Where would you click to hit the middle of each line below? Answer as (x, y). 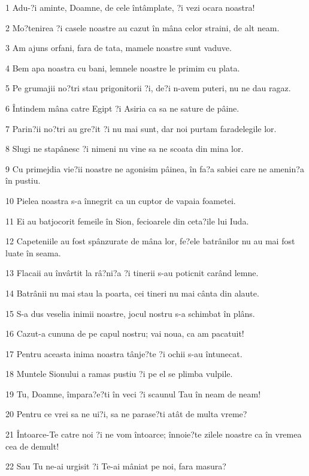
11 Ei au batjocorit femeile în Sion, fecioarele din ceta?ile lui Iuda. (127, 221)
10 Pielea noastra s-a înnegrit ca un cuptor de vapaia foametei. (121, 200)
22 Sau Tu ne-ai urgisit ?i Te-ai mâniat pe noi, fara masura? (116, 466)
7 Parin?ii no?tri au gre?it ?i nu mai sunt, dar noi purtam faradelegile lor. (141, 128)
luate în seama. (33, 252)
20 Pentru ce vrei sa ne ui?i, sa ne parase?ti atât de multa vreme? (126, 414)
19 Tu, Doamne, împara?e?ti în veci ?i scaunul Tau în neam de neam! (133, 393)
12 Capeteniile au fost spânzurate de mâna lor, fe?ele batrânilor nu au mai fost (150, 241)
